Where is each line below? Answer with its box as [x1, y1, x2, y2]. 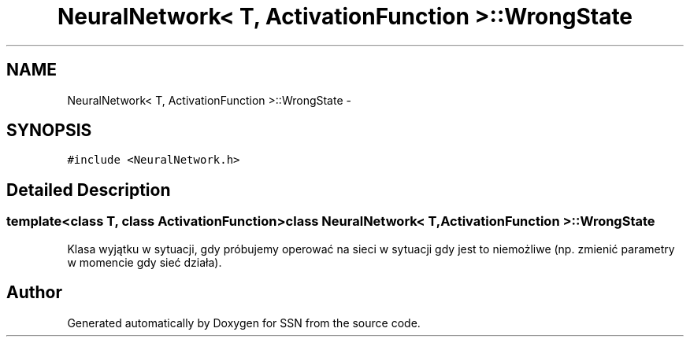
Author [6, 282, 62, 303]
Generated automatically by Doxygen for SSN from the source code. [67, 315, 421, 330]
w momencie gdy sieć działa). [67, 255, 222, 269]
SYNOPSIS [6, 120, 92, 141]
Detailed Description [6, 179, 171, 200]
